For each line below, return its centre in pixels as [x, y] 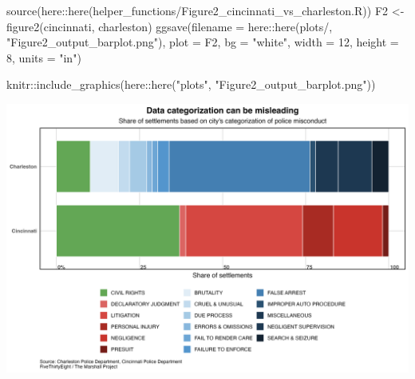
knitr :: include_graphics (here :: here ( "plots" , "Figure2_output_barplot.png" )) [191, 84]
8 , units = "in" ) [44, 57]
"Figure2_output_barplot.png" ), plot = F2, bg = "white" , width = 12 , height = [203, 42]
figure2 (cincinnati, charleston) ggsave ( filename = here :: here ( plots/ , [170, 26]
